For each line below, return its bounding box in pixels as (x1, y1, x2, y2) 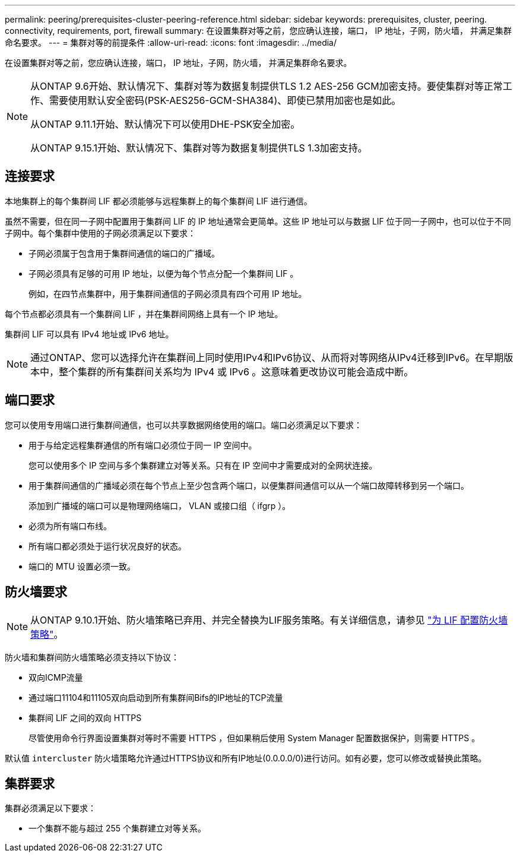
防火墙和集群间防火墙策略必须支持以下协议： (5, 652, 179, 662)
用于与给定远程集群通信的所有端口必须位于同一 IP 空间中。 (28, 439, 257, 450)
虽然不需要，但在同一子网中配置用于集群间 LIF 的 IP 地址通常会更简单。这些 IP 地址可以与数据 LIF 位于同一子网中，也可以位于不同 (5, 216, 511, 226)
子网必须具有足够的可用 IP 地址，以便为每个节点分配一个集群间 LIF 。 (28, 268, 299, 279)
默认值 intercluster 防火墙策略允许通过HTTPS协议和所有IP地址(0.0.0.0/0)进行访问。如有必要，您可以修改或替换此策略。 (5, 752, 487, 763)
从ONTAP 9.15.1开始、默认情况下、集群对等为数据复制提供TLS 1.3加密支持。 (30, 142, 367, 154)
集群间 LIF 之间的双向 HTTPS (28, 712, 142, 723)
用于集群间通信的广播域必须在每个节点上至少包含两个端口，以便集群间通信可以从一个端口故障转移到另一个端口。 (28, 480, 469, 491)
